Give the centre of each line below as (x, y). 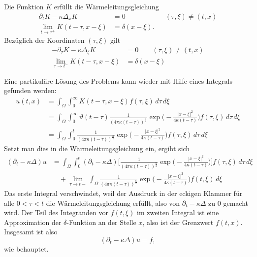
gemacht (236, 203)
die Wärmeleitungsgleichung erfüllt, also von (113, 203)
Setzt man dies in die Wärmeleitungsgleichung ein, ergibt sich (97, 148)
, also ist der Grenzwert (178, 222)
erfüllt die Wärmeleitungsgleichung (106, 6)
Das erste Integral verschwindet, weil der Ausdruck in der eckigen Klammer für (123, 193)
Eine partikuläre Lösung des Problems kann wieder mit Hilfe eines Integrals (118, 80)
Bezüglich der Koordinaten (44, 40)
